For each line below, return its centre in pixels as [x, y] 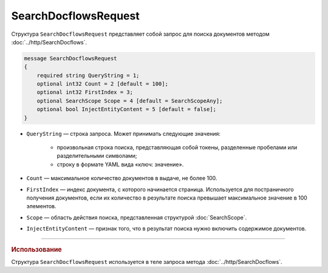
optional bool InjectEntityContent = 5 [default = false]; [127, 110]
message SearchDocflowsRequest [71, 58]
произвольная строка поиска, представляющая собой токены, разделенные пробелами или [177, 147]
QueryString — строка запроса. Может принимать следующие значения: [124, 133]
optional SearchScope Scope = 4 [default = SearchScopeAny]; [130, 101]
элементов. [42, 206]
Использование [36, 249]
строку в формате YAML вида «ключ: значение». [120, 164]
